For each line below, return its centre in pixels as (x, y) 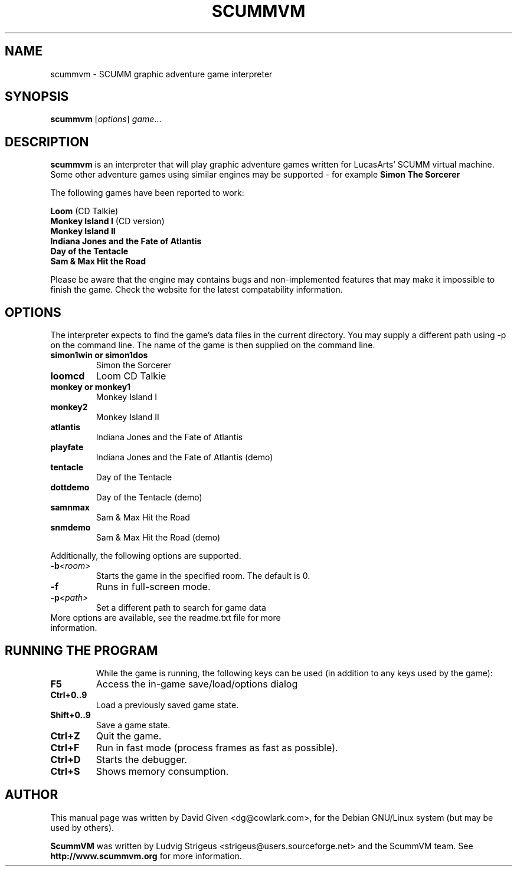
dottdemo (70, 487)
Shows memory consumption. (162, 771)
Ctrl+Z (65, 736)
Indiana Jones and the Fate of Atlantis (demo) (184, 457)
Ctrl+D (66, 759)
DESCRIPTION (47, 142)
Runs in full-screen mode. (153, 587)
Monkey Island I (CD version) (107, 221)
